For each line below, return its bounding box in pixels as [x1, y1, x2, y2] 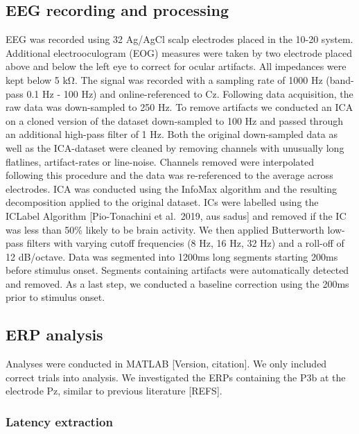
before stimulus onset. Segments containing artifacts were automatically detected [6, 263, 349, 277]
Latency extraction [6, 413, 113, 430]
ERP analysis [6, 324, 103, 345]
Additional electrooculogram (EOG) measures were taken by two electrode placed [6, 45, 352, 60]
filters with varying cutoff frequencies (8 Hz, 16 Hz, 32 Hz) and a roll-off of [26, 236, 344, 250]
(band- [326, 72, 354, 87]
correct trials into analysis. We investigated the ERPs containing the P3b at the [6, 370, 346, 384]
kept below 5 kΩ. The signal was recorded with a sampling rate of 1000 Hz [6, 72, 323, 87]
